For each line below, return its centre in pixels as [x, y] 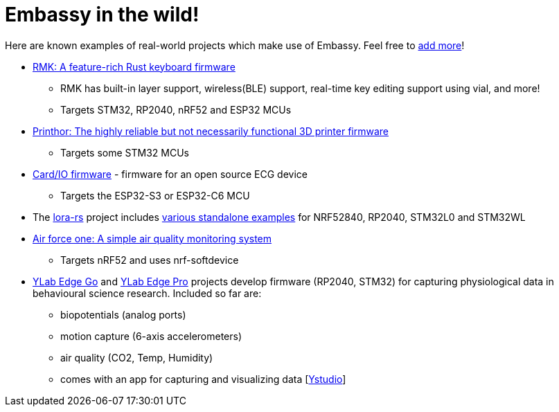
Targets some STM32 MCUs [125, 152]
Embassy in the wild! [102, 15]
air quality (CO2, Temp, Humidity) [137, 357]
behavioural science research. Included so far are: [147, 293]
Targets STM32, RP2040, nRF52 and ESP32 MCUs [176, 109]
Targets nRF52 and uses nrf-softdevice [150, 260]
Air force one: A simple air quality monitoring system [152, 238]
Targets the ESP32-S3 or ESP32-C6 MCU [155, 195]
